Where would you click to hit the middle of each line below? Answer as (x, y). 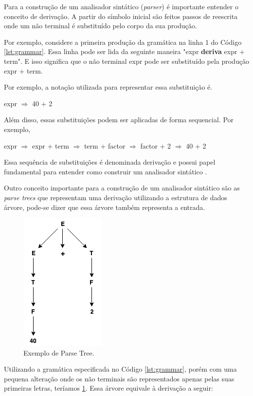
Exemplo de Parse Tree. (59, 352)
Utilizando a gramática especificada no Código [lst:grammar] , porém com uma (120, 369)
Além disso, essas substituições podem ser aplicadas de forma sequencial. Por (119, 120)
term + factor (105, 145)
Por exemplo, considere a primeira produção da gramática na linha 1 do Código (123, 42)
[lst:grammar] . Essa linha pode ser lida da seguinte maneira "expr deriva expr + (125, 51)
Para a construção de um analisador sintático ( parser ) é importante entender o (121, 6)
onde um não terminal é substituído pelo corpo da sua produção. (100, 26)
